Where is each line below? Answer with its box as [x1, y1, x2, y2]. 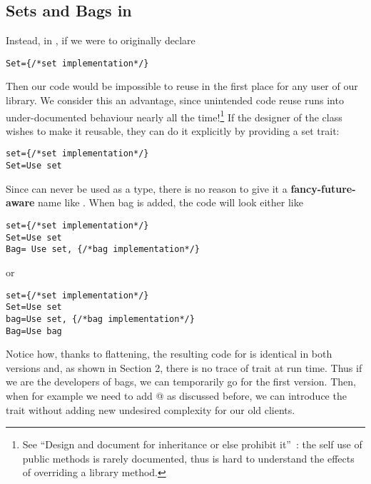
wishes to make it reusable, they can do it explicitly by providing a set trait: [6, 123, 340, 138]
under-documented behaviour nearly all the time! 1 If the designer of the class [6, 107, 342, 124]
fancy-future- [290, 181, 356, 196]
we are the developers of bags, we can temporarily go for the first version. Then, [6, 374, 356, 389]
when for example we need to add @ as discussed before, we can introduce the [6, 388, 347, 403]
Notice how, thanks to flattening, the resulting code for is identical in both [6, 346, 332, 361]
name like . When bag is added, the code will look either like [38, 195, 303, 210]
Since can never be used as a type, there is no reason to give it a [6, 181, 288, 196]
